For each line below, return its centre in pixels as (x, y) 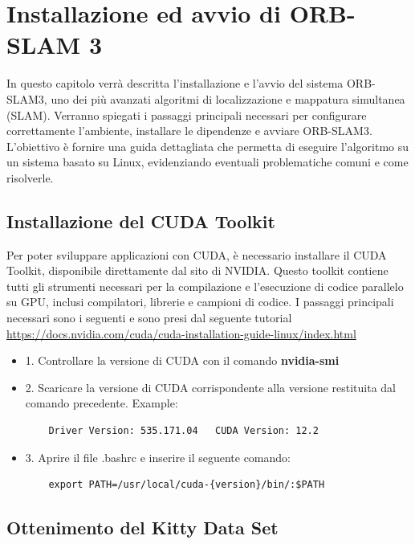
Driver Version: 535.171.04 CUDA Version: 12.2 (183, 431)
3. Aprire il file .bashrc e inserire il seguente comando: (158, 457)
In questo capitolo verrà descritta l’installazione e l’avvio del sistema (175, 83)
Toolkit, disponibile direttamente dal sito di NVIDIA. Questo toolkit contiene (197, 270)
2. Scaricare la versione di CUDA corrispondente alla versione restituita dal (211, 387)
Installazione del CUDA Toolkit (141, 221)
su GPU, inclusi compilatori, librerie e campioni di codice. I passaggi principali (200, 302)
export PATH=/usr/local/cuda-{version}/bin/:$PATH (187, 485)
